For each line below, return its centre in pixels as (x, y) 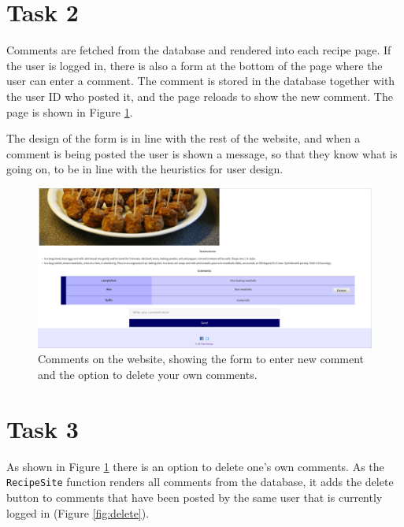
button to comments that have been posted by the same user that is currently (195, 497)
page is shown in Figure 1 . (70, 111)
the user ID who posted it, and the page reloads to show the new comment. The (200, 96)
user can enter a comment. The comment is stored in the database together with (201, 81)
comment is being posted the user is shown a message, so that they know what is (202, 153)
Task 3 (43, 428)
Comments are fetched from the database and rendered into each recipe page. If (199, 50)
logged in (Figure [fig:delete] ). (78, 512)
